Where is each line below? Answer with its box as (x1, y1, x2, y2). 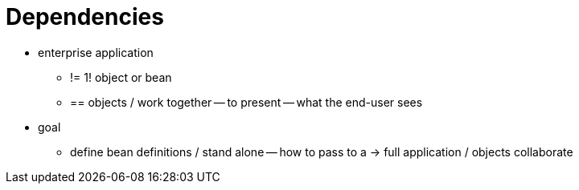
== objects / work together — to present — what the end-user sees (70, 95, 423, 109)
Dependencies (6, 3, 164, 30)
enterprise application (38, 45, 154, 59)
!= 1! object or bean (70, 70, 172, 84)
